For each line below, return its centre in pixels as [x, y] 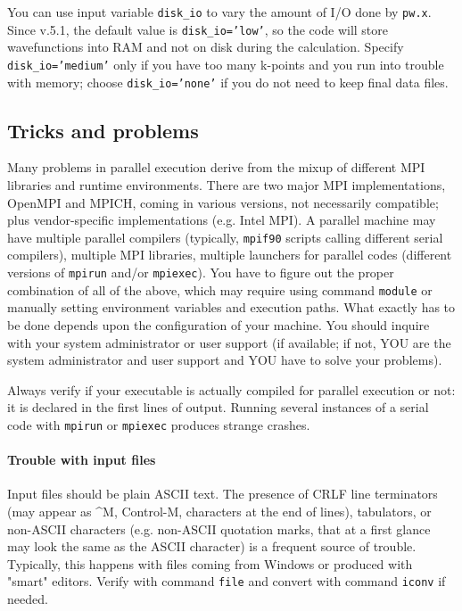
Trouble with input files [82, 460]
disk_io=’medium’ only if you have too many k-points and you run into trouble [226, 64]
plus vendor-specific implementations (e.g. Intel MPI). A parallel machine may [222, 220]
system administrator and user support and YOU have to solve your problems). [225, 360]
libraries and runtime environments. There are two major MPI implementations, [227, 185]
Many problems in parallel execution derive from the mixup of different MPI [216, 167]
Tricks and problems [103, 130]
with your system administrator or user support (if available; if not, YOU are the [229, 342]
